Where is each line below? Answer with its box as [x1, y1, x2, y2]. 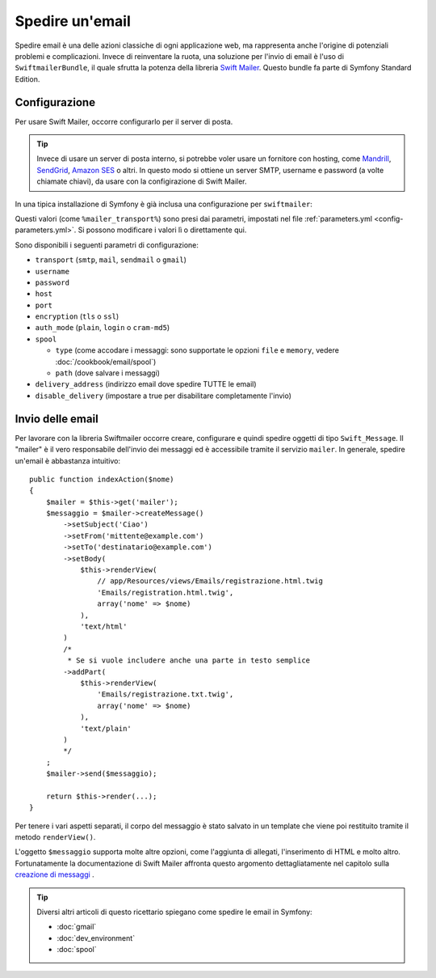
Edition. [15, 74, 40, 84]
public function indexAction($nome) [29, 474, 174, 484]
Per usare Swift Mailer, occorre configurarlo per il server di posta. [15, 116, 233, 126]
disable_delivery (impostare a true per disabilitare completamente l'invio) [35, 391, 292, 400]
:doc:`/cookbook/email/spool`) [55, 357, 157, 366]
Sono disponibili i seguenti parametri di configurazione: [15, 239, 199, 250]
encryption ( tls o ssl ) [35, 311, 119, 321]
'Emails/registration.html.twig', [97, 587, 234, 597]
